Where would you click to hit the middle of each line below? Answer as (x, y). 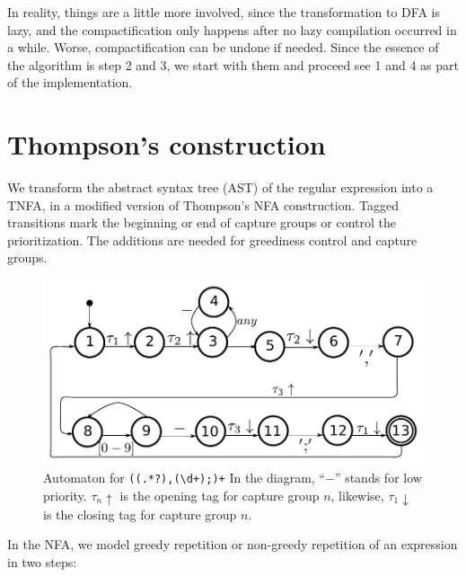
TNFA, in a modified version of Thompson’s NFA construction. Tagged (203, 204)
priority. (65, 495)
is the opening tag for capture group (220, 495)
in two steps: (42, 561)
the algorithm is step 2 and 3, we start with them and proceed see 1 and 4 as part (233, 64)
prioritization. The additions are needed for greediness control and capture (212, 240)
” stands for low (378, 477)
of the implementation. (70, 82)
